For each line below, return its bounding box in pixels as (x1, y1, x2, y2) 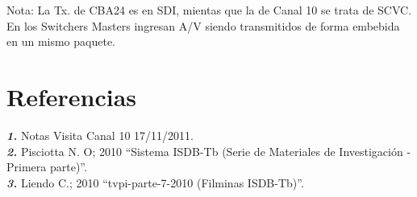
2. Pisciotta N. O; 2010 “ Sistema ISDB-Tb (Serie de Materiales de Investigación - (6, 142, 411, 159)
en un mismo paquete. (6, 33, 116, 50)
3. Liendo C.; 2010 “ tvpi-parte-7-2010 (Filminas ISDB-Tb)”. (6, 174, 304, 191)
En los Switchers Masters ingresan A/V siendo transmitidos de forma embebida (6, 17, 400, 34)
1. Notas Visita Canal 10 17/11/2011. (6, 126, 194, 143)
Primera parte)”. (6, 158, 87, 175)
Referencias (6, 80, 137, 113)
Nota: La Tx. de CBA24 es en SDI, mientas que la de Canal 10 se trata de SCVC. (6, 2, 412, 18)
